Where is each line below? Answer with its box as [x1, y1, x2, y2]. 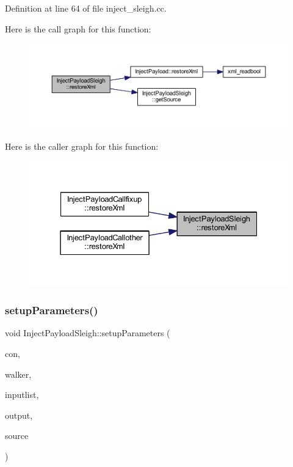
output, [5, 408, 33, 421]
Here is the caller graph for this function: [5, 139, 159, 152]
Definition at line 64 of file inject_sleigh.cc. [5, 2, 167, 14]
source [5, 429, 29, 442]
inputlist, [5, 388, 39, 401]
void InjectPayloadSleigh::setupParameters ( [5, 326, 170, 339]
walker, [5, 367, 32, 380]
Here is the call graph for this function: [5, 22, 151, 35]
